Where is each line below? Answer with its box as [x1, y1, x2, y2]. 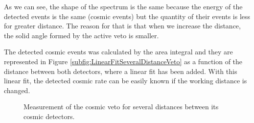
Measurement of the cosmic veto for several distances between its [23, 101, 219, 112]
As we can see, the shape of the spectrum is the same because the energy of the [4, 1, 243, 11]
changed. [4, 85, 30, 95]
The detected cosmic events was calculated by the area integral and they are [4, 47, 233, 57]
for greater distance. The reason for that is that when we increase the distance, [4, 21, 241, 31]
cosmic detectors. [23, 111, 75, 121]
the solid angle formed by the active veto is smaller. [4, 30, 159, 40]
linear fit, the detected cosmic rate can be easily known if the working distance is [4, 75, 247, 86]
